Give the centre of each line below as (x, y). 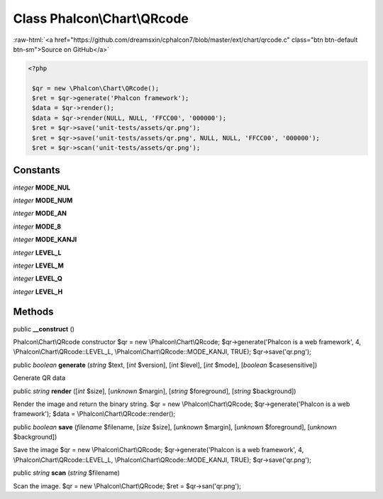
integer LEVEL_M (38, 265)
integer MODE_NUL (42, 187)
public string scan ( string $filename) (67, 473)
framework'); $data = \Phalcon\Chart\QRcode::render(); (94, 414)
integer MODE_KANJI (45, 240)
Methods (33, 312)
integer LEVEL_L (37, 253)
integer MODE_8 (37, 226)
